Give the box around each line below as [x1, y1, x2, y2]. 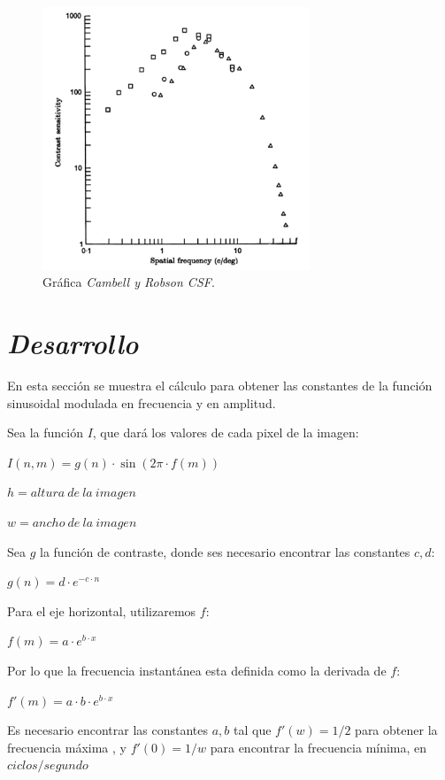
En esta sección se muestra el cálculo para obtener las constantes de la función [7, 376, 433, 395]
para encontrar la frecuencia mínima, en [210, 738, 427, 756]
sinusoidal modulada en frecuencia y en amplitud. [7, 393, 276, 412]
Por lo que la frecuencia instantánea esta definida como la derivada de [7, 661, 387, 680]
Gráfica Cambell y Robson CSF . [42, 273, 215, 291]
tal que [233, 721, 272, 739]
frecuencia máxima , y [7, 738, 127, 756]
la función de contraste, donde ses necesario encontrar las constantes [40, 542, 410, 560]
